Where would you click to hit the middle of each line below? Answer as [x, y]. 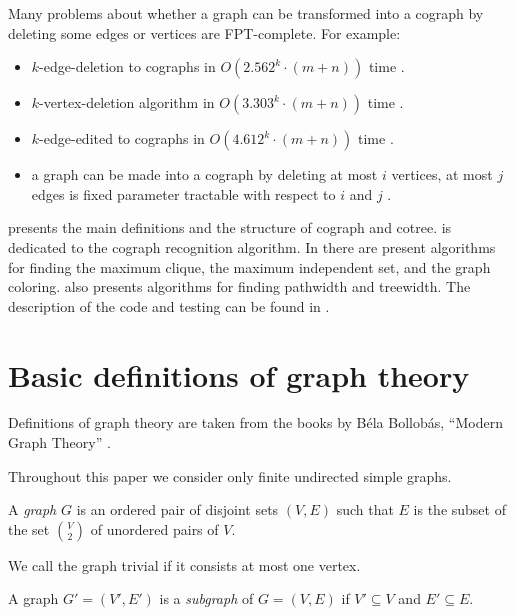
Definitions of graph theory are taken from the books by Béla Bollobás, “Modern [255, 422]
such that [365, 509]
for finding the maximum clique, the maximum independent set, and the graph [249, 266]
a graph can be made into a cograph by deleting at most [204, 174]
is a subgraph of [206, 598]
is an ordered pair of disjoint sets [177, 509]
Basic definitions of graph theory [239, 374]
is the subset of [459, 509]
